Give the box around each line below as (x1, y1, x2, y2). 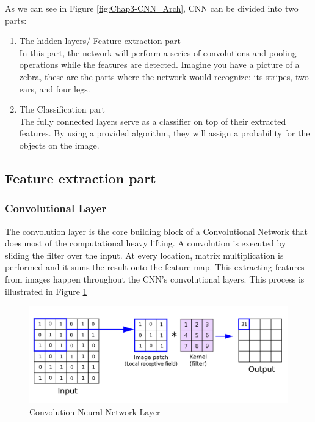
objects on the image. (19, 138, 100, 151)
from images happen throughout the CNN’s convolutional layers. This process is (5, 272, 305, 285)
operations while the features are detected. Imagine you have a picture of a (19, 58, 300, 71)
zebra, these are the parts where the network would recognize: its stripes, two (19, 70, 309, 83)
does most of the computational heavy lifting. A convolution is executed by (5, 237, 286, 250)
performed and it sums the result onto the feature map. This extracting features (5, 261, 305, 273)
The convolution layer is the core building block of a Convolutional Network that (5, 224, 308, 237)
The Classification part (19, 103, 105, 116)
